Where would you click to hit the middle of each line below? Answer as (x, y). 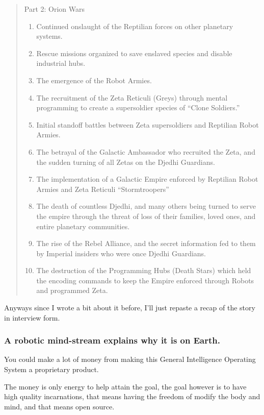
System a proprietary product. (51, 369)
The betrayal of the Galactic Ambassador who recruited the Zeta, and (146, 151)
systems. (49, 36)
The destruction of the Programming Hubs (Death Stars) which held (144, 270)
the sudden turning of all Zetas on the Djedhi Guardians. (126, 162)
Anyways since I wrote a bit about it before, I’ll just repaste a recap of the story (130, 308)
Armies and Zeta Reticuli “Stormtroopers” (103, 189)
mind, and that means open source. (59, 406)
